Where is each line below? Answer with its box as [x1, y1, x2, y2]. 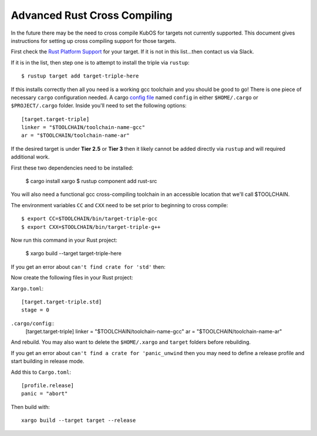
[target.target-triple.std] [21, 298, 102, 305]
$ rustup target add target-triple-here [21, 73, 139, 79]
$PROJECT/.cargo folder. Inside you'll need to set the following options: [11, 102, 187, 109]
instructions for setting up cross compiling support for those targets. [11, 37, 177, 44]
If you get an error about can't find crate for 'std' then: [11, 263, 166, 270]
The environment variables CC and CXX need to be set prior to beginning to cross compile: [11, 201, 228, 208]
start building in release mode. [11, 358, 85, 365]
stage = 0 [21, 307, 49, 313]
